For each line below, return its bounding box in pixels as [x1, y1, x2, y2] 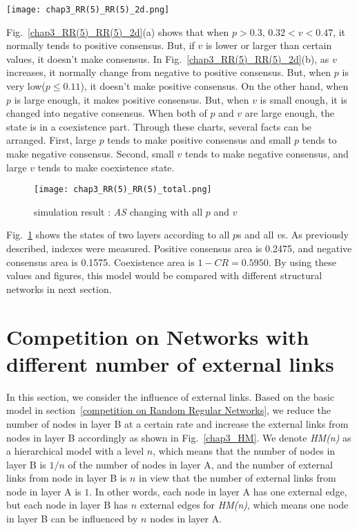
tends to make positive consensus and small [107, 133, 291, 147]
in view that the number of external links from [138, 471, 336, 485]
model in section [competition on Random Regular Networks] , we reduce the [6, 403, 331, 417]
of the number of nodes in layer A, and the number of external [68, 457, 333, 471]
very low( [6, 79, 46, 93]
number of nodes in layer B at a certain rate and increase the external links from [6, 416, 349, 430]
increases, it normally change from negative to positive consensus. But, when [6, 65, 331, 79]
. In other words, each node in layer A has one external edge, [89, 484, 347, 498]
